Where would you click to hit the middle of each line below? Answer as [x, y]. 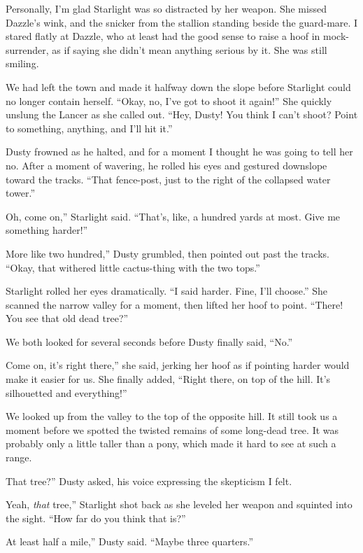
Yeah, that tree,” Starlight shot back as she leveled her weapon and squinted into [179, 504]
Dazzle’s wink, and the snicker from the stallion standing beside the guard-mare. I [182, 22]
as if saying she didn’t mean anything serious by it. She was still [190, 49]
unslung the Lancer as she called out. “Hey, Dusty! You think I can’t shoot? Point [182, 114]
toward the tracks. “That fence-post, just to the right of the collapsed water [168, 179]
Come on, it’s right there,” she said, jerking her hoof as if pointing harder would [178, 365]
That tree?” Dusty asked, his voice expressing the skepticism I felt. [149, 481]
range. [19, 457]
